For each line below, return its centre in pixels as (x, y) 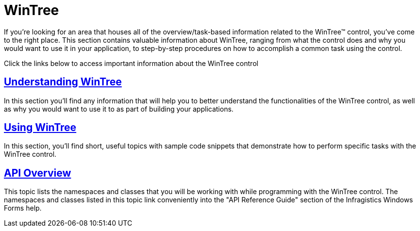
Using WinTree (40, 128)
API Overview (38, 173)
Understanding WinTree (63, 82)
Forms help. (23, 208)
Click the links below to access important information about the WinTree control (131, 63)
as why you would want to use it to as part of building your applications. (119, 109)
